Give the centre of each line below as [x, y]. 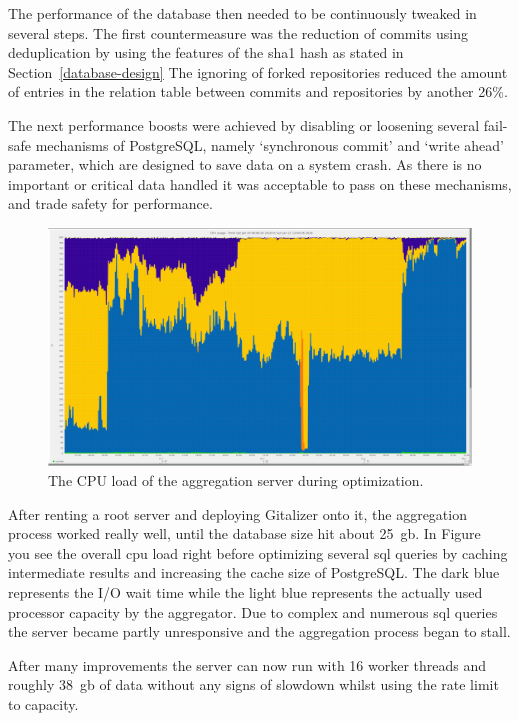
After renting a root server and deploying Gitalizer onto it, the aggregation [237, 513]
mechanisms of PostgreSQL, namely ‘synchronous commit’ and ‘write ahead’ [270, 144]
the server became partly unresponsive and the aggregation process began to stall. [259, 631]
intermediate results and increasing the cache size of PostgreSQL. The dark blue [254, 572]
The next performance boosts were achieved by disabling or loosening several [244, 124]
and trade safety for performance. [110, 203]
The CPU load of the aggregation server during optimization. [236, 480]
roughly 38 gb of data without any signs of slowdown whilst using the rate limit [253, 684]
